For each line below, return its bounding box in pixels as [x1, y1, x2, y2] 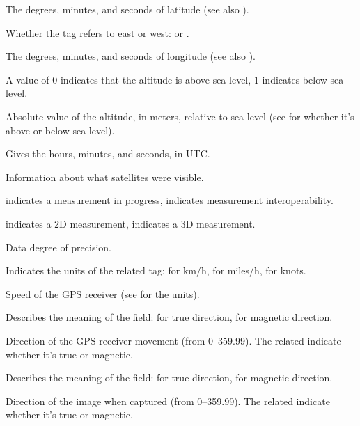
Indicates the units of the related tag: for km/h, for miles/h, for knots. [6, 263, 306, 278]
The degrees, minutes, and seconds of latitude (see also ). [6, 2, 249, 16]
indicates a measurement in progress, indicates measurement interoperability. [6, 193, 334, 207]
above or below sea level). [6, 123, 115, 137]
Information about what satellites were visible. [6, 169, 204, 184]
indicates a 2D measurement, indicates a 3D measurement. [6, 216, 256, 230]
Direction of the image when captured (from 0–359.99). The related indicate [6, 393, 330, 408]
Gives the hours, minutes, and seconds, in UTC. [6, 146, 210, 161]
